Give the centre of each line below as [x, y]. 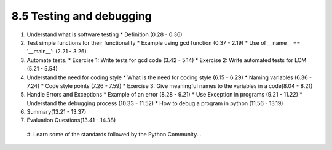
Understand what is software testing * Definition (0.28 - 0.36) [105, 34]
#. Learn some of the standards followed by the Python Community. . [114, 134]
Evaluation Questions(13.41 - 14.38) [71, 120]
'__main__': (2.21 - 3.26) [57, 52]
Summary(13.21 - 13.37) [57, 112]
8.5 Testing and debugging [81, 16]
